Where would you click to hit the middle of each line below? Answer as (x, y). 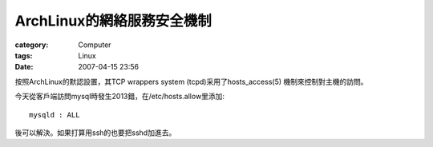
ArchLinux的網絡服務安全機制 (113, 21)
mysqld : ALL (55, 115)
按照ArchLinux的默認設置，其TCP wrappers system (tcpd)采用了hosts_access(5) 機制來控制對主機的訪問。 (191, 81)
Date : (24, 67)
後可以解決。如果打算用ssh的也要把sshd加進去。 (95, 133)
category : (32, 45)
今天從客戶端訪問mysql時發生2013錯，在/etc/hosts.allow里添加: (119, 97)
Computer (95, 45)
